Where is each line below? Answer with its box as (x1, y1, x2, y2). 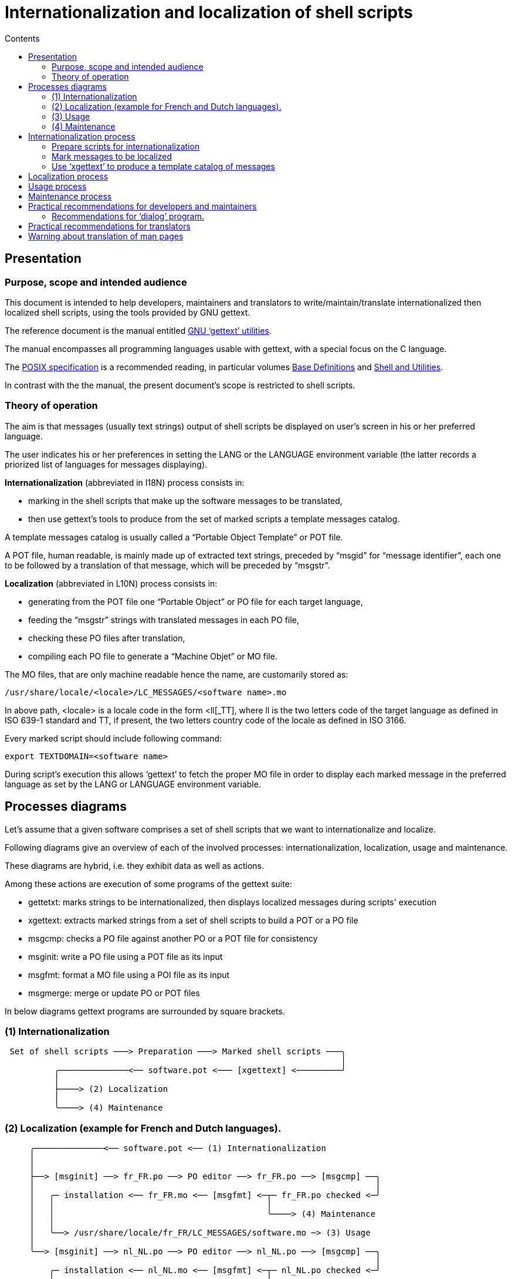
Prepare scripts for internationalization (52, 141, 200, 151)
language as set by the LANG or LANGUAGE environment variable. (5, 779, 261, 789)
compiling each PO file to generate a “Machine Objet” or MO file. (28, 651, 277, 661)
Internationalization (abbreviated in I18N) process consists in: (5, 477, 245, 488)
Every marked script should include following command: (5, 733, 222, 743)
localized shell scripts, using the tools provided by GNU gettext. (5, 307, 250, 317)
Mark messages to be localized (52, 151, 172, 161)
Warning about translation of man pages (28, 231, 184, 241)
